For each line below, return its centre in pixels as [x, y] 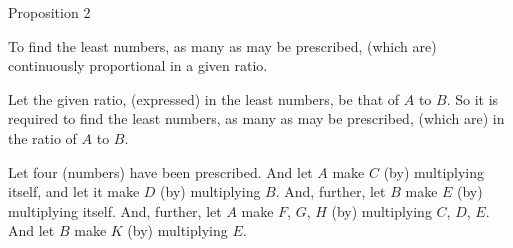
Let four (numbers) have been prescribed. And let [160, 171]
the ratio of [42, 137]
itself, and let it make [74, 191]
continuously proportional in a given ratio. [138, 65]
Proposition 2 [49, 12]
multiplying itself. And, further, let [115, 210]
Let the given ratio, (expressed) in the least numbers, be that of [204, 98]
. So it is [472, 98]
